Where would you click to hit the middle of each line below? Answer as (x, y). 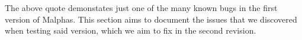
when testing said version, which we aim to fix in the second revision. (131, 30)
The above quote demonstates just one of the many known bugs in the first (141, 8)
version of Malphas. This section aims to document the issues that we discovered (151, 19)
